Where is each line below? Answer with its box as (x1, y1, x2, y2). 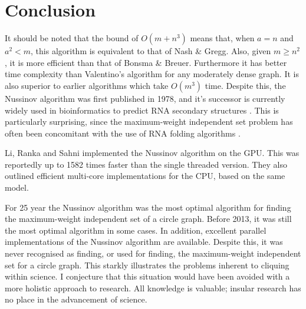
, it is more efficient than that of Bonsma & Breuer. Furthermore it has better (5, 56, 287, 68)
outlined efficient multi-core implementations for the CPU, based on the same (5, 170, 285, 182)
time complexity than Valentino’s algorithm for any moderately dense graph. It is (5, 68, 299, 80)
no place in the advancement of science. (5, 293, 147, 305)
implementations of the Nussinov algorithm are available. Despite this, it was (5, 235, 283, 248)
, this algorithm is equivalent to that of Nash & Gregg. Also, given (31, 45, 271, 57)
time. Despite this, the (205, 79, 286, 91)
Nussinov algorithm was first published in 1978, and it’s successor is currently (5, 92, 285, 104)
